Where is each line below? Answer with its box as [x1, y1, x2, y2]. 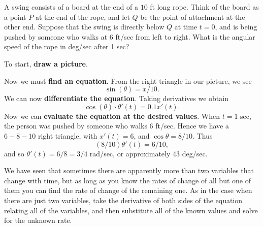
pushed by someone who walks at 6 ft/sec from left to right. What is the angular [4, 31, 255, 42]
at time [174, 21, 198, 32]
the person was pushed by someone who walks [4, 120, 147, 131]
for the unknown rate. [4, 215, 72, 225]
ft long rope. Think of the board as [150, 2, 259, 12]
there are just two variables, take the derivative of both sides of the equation [4, 194, 243, 205]
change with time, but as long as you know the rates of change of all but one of [4, 175, 251, 185]
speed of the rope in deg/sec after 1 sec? [4, 41, 129, 52]
